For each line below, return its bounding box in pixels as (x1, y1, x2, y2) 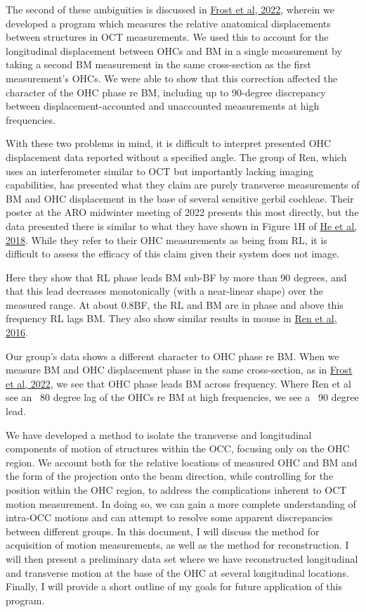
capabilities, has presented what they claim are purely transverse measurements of (6, 177, 360, 192)
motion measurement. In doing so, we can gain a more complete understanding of (6, 496, 356, 511)
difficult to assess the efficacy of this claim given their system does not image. (6, 246, 340, 261)
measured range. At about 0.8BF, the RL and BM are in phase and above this (6, 297, 344, 312)
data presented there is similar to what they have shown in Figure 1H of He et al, (6, 218, 357, 233)
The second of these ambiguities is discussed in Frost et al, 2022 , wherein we (6, 2, 334, 16)
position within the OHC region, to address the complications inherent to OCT (6, 483, 347, 497)
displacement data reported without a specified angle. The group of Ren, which (6, 149, 347, 164)
